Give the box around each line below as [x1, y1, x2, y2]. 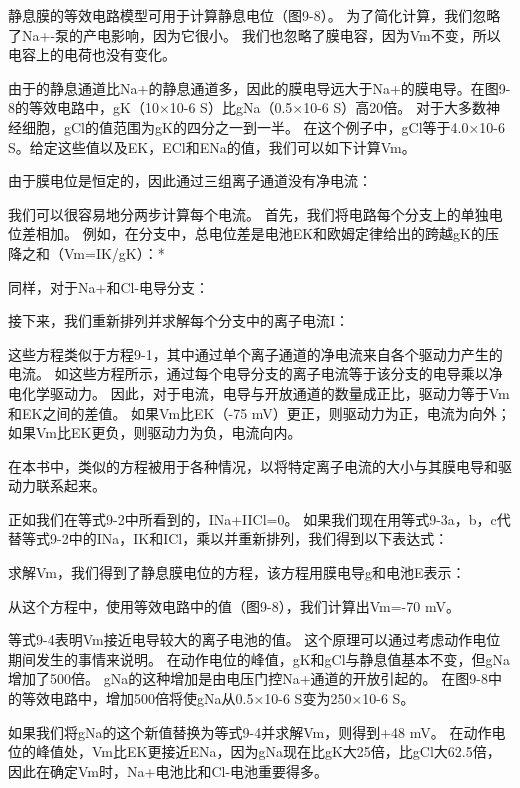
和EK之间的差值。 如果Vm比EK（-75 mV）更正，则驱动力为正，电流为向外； [8, 402, 511, 423]
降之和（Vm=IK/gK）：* [8, 242, 165, 263]
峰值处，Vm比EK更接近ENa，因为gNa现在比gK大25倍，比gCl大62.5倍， [35, 741, 501, 762]
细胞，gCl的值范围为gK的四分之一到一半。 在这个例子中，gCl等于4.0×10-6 [21, 116, 505, 137]
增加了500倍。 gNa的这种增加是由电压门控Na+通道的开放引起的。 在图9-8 [8, 668, 488, 689]
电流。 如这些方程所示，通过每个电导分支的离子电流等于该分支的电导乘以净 [8, 363, 503, 384]
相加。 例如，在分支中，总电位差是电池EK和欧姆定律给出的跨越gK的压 [35, 223, 499, 244]
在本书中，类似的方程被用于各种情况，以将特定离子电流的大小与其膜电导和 [8, 455, 498, 476]
